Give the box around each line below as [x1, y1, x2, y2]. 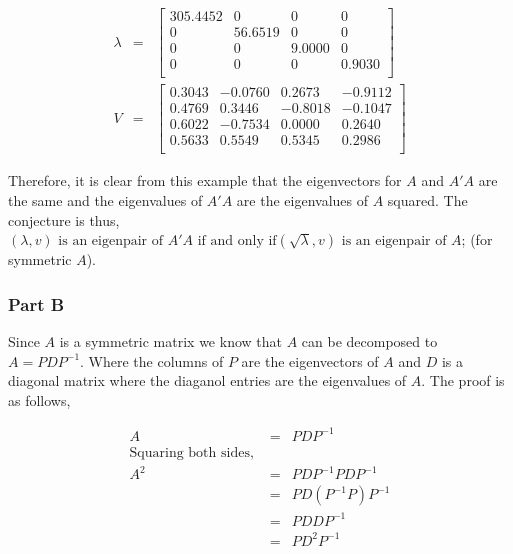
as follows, [8, 389, 71, 410]
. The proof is [421, 370, 505, 391]
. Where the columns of [80, 350, 224, 371]
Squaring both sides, [129, 445, 254, 460]
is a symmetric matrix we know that [59, 330, 282, 351]
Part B [8, 291, 65, 316]
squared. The [387, 189, 468, 210]
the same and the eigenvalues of [8, 189, 203, 210]
